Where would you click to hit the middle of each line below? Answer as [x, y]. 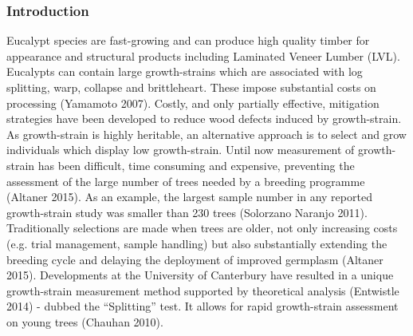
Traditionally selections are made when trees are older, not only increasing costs [202, 228]
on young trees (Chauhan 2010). [85, 321]
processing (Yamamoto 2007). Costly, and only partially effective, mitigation [193, 103]
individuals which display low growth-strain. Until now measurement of [181, 150]
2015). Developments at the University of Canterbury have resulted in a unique [200, 275]
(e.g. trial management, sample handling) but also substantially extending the [197, 243]
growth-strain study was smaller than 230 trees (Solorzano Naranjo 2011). [187, 212]
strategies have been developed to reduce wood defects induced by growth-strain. [204, 119]
